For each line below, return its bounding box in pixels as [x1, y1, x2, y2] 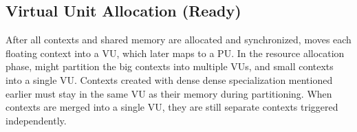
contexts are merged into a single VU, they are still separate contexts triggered [6, 100, 338, 114]
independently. [6, 113, 67, 127]
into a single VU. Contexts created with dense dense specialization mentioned [6, 72, 333, 87]
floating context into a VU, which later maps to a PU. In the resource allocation [6, 45, 345, 60]
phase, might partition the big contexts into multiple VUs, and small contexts [6, 59, 334, 74]
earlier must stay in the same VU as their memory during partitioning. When [6, 86, 332, 100]
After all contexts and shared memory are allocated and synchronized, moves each [6, 32, 351, 47]
